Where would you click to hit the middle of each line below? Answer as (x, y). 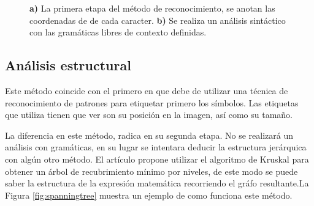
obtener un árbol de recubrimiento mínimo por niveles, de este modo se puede (151, 171)
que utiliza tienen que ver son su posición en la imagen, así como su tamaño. (149, 115)
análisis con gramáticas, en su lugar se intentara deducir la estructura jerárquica (156, 147)
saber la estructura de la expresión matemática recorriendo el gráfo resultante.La (157, 183)
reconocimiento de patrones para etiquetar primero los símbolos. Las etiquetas (152, 102)
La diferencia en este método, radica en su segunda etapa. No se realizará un (149, 135)
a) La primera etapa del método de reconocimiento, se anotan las (152, 8)
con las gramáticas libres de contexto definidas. (118, 32)
